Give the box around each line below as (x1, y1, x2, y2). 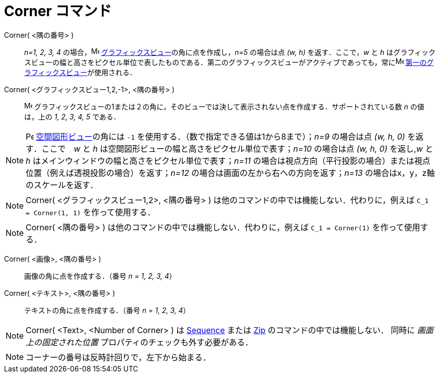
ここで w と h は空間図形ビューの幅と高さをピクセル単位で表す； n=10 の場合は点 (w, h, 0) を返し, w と (41, 143, 433, 154)
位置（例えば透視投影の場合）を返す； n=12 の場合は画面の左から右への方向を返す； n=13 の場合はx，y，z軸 (26, 167, 435, 178)
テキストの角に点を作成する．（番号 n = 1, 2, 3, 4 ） (24, 305, 190, 315)
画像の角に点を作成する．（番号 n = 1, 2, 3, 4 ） (24, 271, 176, 280)
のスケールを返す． (26, 179, 98, 190)
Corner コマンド (4, 3, 112, 20)
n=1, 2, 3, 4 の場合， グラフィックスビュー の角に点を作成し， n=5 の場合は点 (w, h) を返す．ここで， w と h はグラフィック (24, 47, 435, 56)
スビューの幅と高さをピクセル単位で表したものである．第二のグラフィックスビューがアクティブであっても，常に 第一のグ (24, 57, 434, 67)
